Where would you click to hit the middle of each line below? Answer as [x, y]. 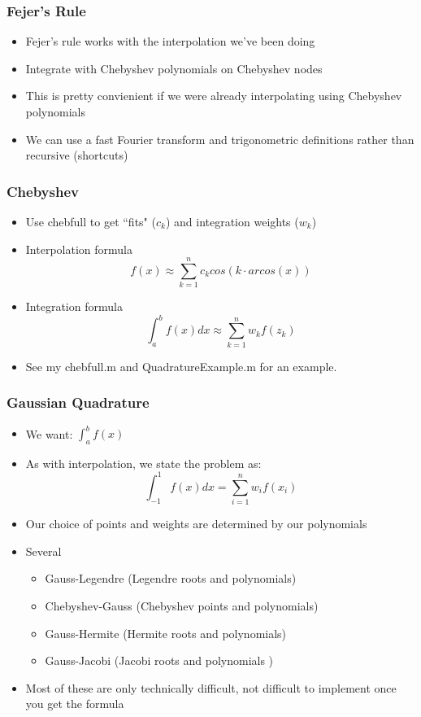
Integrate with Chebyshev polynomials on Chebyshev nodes [174, 68]
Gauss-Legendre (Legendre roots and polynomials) [171, 578]
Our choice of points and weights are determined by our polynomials [196, 524]
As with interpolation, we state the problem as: [143, 463]
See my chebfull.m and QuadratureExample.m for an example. [181, 366]
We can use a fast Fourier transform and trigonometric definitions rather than [220, 139]
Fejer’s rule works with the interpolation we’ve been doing [170, 41]
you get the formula [75, 704]
